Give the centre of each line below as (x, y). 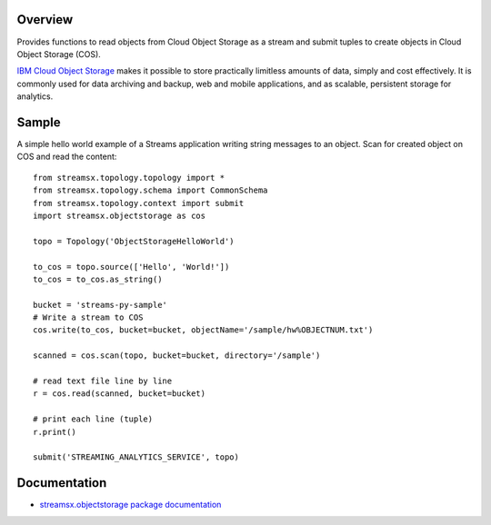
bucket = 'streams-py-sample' (100, 305)
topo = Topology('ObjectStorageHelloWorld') (134, 241)
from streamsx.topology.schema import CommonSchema (150, 190)
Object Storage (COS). (59, 54)
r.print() (55, 432)
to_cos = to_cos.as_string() (98, 279)
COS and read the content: (67, 157)
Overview (45, 20)
